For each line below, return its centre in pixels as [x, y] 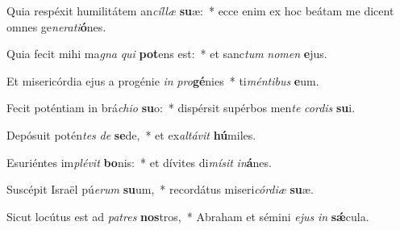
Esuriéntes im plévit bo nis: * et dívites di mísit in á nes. [139, 162]
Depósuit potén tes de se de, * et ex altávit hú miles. [131, 134]
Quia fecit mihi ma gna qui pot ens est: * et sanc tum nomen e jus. [167, 54]
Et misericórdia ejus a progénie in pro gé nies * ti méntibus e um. [163, 80]
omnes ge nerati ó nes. [56, 26]
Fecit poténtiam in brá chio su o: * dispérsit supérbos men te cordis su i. [181, 108]
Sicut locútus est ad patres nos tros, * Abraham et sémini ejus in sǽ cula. [188, 216]
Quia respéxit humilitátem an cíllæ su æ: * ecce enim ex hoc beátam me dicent [200, 10]
